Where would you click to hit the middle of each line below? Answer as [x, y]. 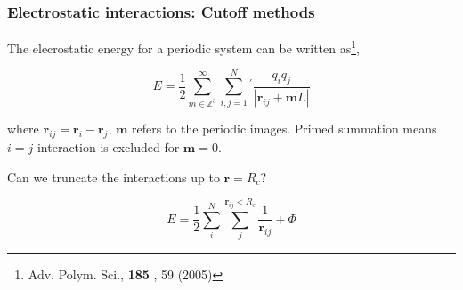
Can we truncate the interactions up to [114, 177]
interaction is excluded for [108, 146]
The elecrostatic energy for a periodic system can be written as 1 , [183, 47]
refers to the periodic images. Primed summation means [284, 129]
